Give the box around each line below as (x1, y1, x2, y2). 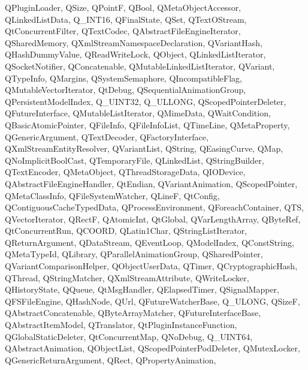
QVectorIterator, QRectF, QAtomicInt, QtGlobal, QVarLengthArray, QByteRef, (5, 212, 301, 225)
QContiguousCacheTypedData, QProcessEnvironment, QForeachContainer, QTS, (5, 201, 304, 213)
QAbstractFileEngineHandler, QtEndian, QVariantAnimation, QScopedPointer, (5, 177, 298, 189)
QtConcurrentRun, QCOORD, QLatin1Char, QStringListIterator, (5, 224, 247, 237)
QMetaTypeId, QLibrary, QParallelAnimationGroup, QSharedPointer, (5, 248, 263, 260)
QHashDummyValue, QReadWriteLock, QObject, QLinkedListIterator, (5, 48, 266, 61)
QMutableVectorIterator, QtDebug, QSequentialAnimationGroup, (5, 83, 246, 96)
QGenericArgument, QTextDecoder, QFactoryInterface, (5, 130, 209, 143)
